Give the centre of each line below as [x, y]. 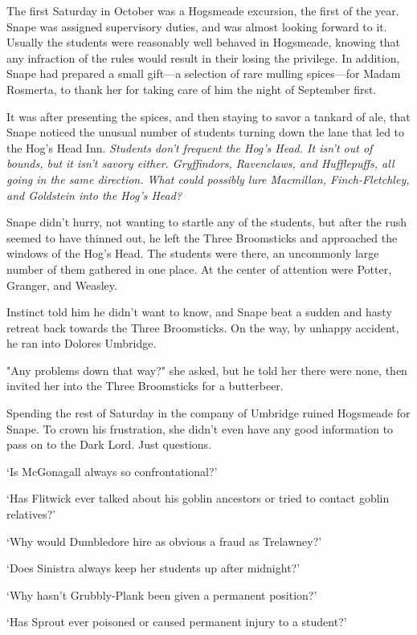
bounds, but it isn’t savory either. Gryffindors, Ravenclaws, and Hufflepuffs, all [200, 163]
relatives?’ [31, 514]
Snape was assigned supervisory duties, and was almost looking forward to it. [197, 26]
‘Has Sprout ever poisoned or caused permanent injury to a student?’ [177, 622]
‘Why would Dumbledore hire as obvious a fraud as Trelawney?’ [164, 541]
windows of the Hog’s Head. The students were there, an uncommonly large [193, 253]
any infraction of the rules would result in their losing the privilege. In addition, [203, 57]
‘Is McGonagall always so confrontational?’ [112, 471]
